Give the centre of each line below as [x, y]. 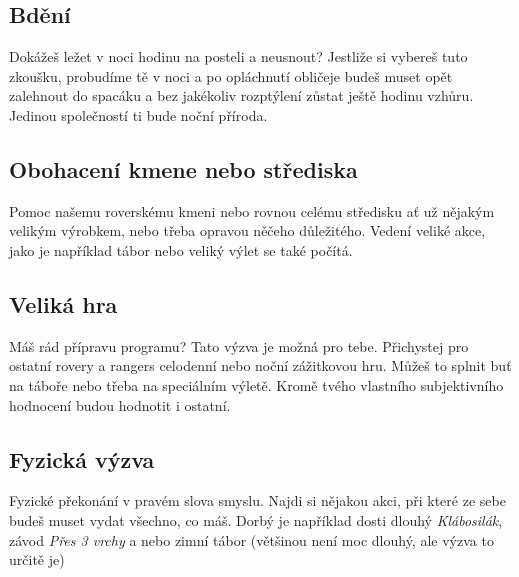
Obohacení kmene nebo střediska [183, 168]
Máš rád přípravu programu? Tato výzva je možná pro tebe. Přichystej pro [239, 345]
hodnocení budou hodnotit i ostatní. [120, 404]
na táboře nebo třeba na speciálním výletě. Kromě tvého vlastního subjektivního [256, 384]
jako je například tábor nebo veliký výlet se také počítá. [181, 249]
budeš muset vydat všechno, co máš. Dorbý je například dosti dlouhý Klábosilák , [256, 519]
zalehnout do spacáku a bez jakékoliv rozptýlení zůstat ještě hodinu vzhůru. [241, 95]
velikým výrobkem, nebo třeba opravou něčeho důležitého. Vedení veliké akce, [247, 230]
